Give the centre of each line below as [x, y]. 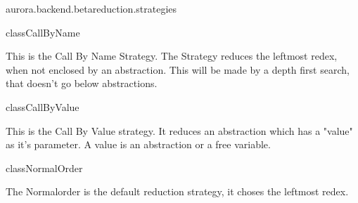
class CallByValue [43, 106]
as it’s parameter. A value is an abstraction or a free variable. [138, 144]
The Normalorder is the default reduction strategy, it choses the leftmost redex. [177, 191]
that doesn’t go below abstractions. [82, 83]
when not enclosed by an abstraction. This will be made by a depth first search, [178, 69]
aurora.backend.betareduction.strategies [91, 8]
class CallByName [43, 32]
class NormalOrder [44, 168]
